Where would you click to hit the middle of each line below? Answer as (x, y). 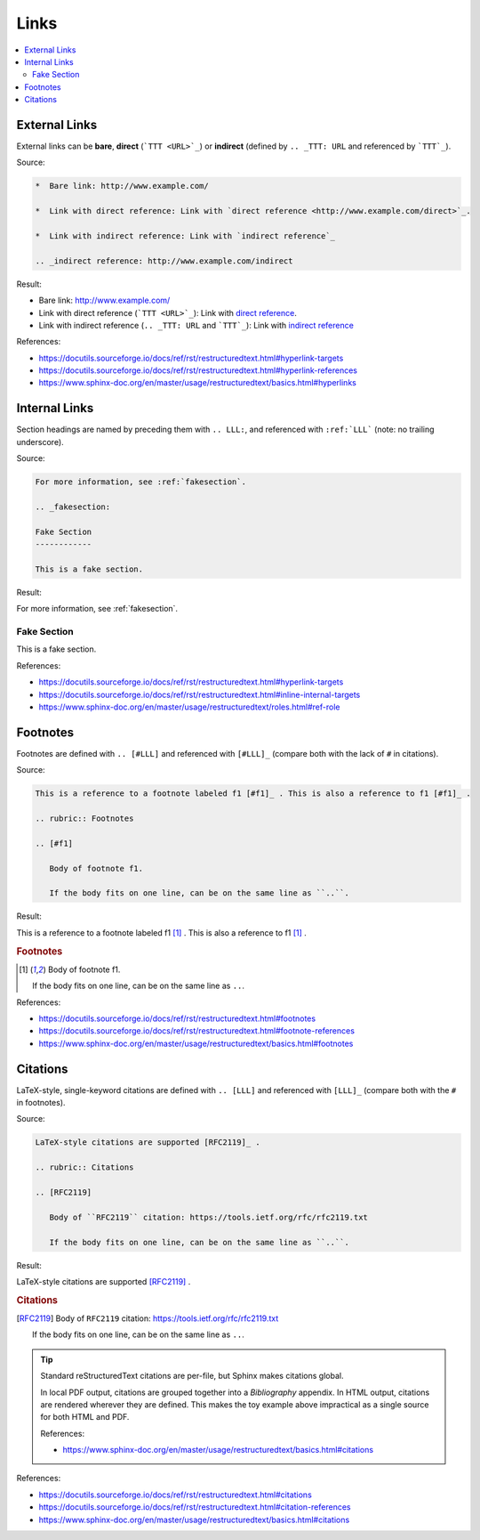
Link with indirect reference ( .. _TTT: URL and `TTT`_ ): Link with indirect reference (196, 325)
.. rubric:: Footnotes (84, 819)
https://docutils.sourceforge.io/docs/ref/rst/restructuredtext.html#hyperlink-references (198, 370)
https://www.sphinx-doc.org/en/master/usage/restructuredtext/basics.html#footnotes (196, 1043)
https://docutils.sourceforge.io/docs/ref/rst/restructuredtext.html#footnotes (177, 1018)
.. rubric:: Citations (84, 1167)
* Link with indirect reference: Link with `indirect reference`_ (185, 235)
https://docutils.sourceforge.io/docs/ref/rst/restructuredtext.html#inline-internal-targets (200, 694)
